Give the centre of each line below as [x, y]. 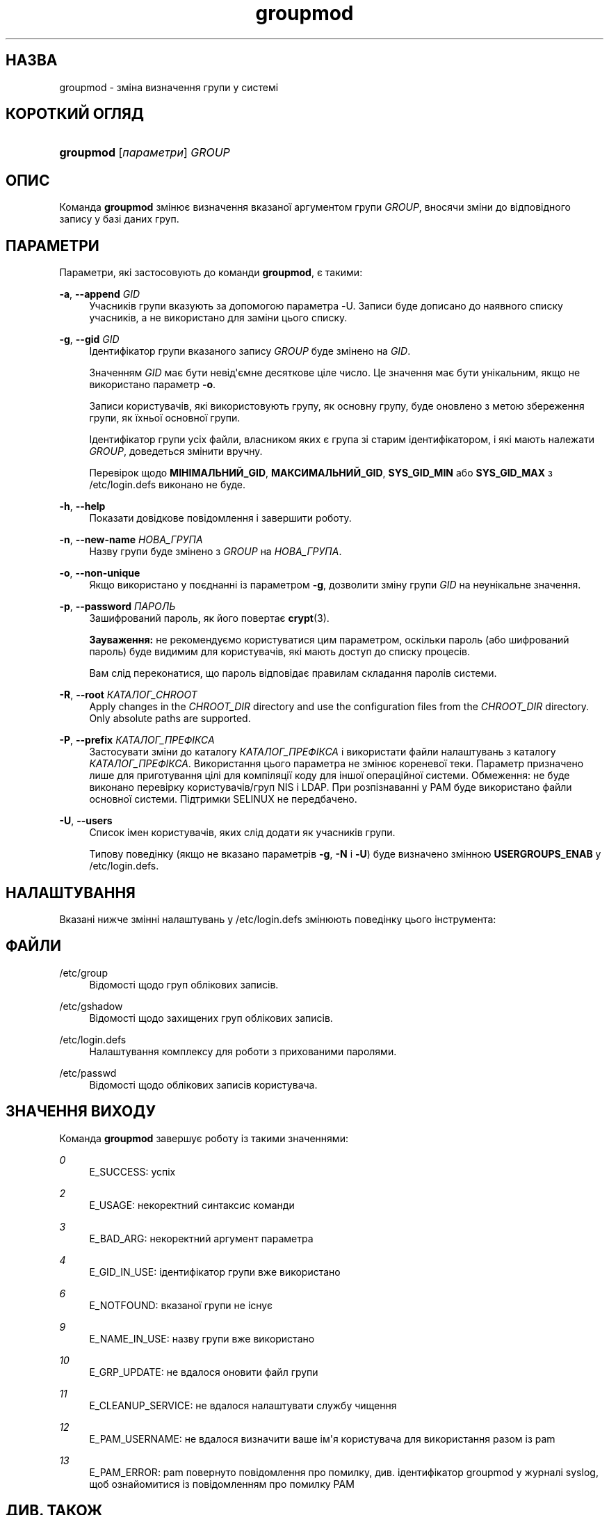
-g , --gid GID [89, 339]
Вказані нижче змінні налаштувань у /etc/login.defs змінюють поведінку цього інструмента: [278, 919]
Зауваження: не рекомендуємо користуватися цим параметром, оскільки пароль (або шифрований [329, 640]
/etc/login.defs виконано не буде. [168, 485]
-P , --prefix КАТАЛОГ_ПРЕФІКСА [137, 740]
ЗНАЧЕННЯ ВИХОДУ [81, 1112]
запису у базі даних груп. [119, 219]
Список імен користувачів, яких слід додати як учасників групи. [242, 833]
